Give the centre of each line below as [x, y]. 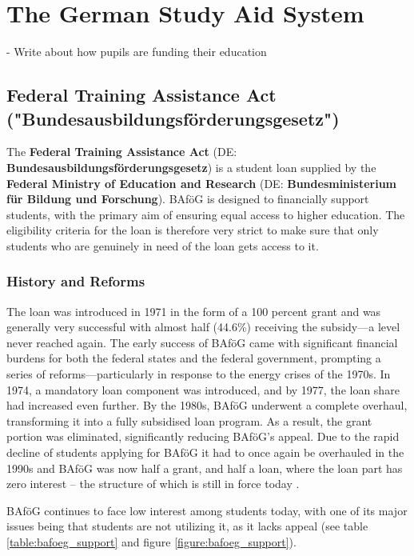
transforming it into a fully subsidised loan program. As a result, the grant [189, 420]
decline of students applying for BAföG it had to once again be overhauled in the [205, 452]
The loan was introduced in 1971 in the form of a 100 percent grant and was [194, 311]
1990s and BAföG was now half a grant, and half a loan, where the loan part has [205, 468]
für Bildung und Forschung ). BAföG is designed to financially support [188, 199]
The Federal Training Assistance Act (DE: [122, 152]
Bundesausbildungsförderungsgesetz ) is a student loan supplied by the [191, 167]
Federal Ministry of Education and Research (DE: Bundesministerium [201, 183]
